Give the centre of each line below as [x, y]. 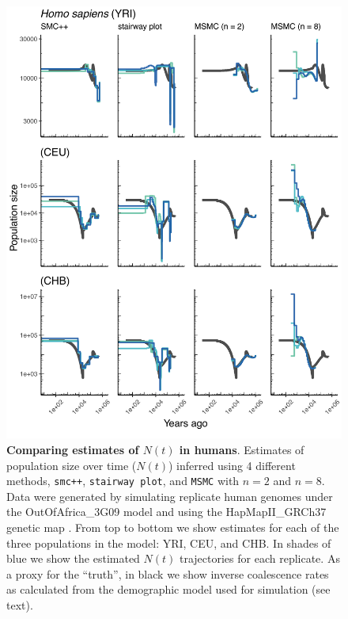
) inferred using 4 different [232, 465]
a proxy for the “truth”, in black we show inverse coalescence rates [168, 573]
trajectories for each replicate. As [260, 558]
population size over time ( [72, 465]
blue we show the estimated [73, 558]
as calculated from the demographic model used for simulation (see [168, 589]
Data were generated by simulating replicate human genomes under [170, 496]
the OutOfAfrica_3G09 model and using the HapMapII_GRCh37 [166, 512]
